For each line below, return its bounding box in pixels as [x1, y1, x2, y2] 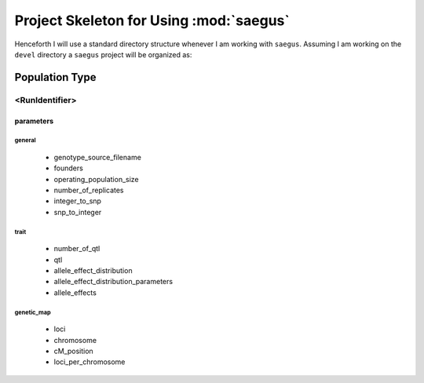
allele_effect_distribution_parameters [53, 277, 173, 286]
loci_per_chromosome [53, 357, 126, 367]
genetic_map [14, 308, 51, 316]
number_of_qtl [53, 244, 101, 254]
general [14, 137, 36, 144]
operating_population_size [53, 174, 139, 184]
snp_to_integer [53, 207, 102, 217]
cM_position [53, 346, 93, 356]
